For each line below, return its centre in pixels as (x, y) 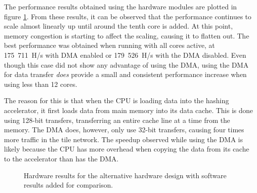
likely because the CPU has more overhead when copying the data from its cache (127, 149)
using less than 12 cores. (41, 84)
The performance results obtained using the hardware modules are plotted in (121, 6)
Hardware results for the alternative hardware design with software (125, 175)
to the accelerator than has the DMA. (61, 158)
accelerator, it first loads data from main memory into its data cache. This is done (128, 110)
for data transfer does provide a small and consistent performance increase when (126, 74)
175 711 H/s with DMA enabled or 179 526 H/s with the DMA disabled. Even (125, 55)
